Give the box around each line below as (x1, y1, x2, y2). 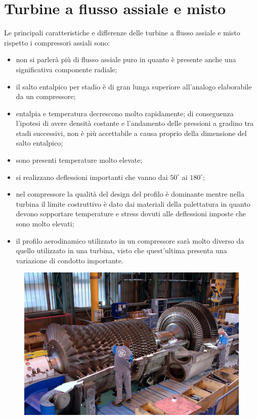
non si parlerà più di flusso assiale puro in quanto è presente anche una (16, 54, 236, 65)
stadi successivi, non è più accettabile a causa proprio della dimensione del (16, 127, 247, 138)
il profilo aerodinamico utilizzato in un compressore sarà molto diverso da (16, 235, 244, 246)
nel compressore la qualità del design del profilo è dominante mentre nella (16, 189, 244, 199)
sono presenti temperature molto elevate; (16, 155, 143, 165)
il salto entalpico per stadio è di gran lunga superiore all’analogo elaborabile (16, 81, 252, 91)
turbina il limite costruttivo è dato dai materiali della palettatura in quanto (16, 198, 250, 209)
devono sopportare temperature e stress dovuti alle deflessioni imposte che (16, 208, 246, 219)
